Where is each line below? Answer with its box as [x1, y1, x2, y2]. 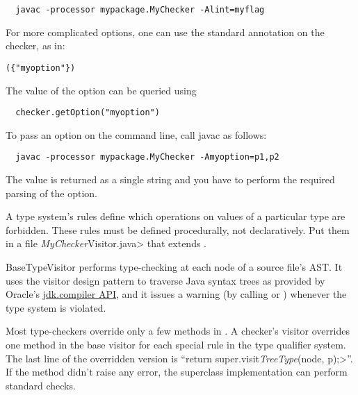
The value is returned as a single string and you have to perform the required [6, 172, 335, 186]
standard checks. [6, 378, 76, 392]
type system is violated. [6, 300, 106, 314]
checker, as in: [6, 38, 65, 53]
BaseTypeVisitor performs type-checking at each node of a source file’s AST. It [6, 259, 343, 274]
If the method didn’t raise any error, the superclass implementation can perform [6, 364, 348, 379]
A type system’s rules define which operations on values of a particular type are [6, 209, 345, 224]
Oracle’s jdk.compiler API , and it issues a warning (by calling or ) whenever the [6, 287, 347, 301]
